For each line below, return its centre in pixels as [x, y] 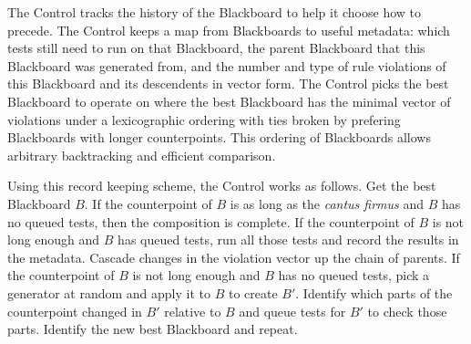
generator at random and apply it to [109, 292]
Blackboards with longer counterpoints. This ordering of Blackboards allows [219, 137]
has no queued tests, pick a [354, 275]
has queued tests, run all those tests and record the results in [288, 240]
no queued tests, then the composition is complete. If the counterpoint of [211, 221]
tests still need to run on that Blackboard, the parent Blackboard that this [216, 48]
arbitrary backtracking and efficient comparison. [142, 155]
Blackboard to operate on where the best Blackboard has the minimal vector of [229, 101]
